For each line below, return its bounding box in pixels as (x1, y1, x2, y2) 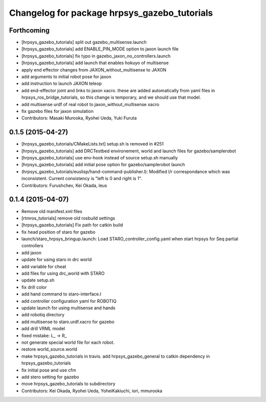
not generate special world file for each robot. (21, 339, 115, 345)
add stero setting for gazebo (21, 374, 79, 380)
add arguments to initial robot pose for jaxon (21, 74, 112, 80)
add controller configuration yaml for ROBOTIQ (21, 298, 117, 304)
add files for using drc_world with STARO (21, 270, 105, 276)
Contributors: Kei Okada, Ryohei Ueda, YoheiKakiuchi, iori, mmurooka (21, 388, 163, 394)
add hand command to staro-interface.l (21, 291, 101, 297)
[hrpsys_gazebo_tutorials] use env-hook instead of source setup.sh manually (21, 155, 178, 161)
